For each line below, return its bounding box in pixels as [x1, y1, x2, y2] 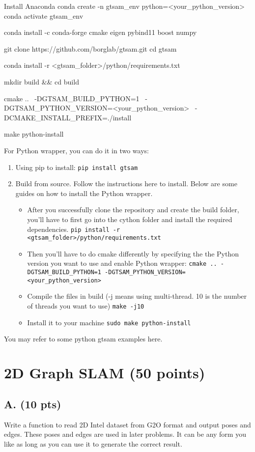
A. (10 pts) [4, 396, 61, 411]
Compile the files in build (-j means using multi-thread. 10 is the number [27, 291, 247, 301]
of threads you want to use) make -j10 [27, 301, 144, 311]
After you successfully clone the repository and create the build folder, [27, 204, 239, 215]
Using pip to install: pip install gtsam [15, 162, 138, 172]
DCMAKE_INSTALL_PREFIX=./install [4, 112, 132, 122]
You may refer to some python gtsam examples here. [4, 334, 163, 344]
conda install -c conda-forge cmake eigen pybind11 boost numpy [4, 27, 197, 37]
